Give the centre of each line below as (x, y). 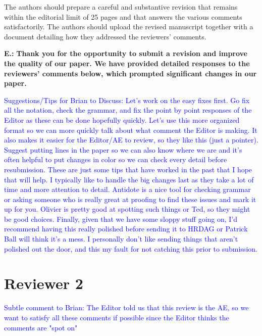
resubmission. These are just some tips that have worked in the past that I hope (128, 169)
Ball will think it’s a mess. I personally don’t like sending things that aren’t (121, 239)
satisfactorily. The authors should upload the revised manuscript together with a (129, 27)
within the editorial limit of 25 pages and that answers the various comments (123, 16)
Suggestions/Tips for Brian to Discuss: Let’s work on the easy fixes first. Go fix (127, 100)
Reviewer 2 (44, 283)
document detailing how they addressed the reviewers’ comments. (105, 36)
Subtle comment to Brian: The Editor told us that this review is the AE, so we (126, 307)
